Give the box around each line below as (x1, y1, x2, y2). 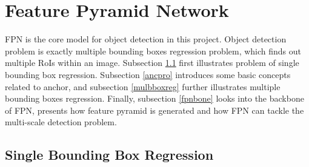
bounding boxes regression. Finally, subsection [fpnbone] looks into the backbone (5, 92, 304, 105)
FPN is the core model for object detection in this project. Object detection (5, 33, 287, 45)
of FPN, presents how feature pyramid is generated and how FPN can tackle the (5, 103, 304, 116)
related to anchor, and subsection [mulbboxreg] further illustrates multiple (5, 80, 281, 93)
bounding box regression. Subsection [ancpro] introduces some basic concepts (5, 68, 291, 80)
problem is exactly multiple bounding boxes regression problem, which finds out (5, 44, 302, 57)
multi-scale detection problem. (5, 116, 117, 128)
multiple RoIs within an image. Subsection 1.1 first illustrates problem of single (5, 56, 299, 69)
